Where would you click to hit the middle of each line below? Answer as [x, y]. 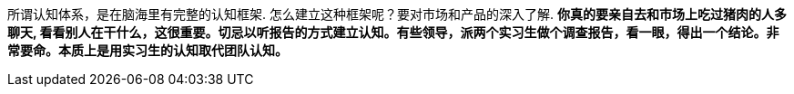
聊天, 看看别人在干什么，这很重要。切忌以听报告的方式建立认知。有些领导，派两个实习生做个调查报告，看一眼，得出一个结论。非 [393, 32]
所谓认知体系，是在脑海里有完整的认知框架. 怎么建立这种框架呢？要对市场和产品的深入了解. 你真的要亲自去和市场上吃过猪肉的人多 [397, 14]
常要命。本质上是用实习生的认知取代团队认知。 [148, 50]
